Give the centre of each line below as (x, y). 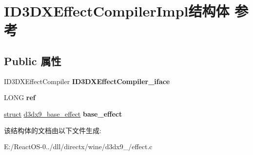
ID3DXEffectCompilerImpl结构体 (117, 11)
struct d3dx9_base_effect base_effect (63, 113)
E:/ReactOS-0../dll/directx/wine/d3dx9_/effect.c (78, 146)
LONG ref (20, 97)
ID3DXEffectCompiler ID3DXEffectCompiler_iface (87, 81)
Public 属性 (33, 60)
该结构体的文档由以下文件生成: (53, 130)
